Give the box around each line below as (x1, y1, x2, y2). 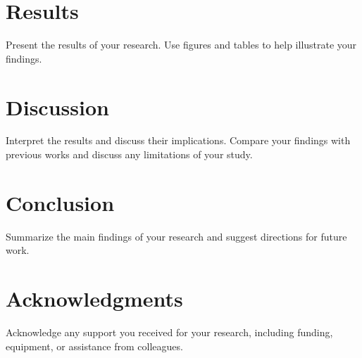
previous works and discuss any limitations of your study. (6, 147, 253, 162)
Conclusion (6, 188, 115, 217)
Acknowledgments (6, 284, 183, 313)
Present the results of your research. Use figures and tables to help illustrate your (6, 37, 357, 52)
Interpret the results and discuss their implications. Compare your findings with (6, 133, 351, 148)
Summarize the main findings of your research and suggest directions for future (6, 229, 347, 243)
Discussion (6, 92, 109, 121)
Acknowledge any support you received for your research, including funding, (6, 325, 333, 340)
